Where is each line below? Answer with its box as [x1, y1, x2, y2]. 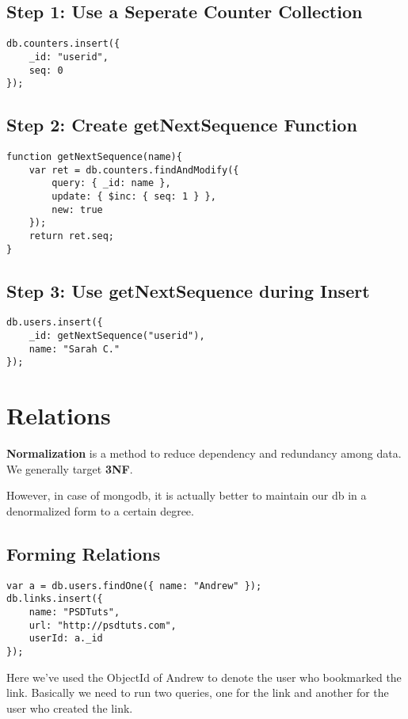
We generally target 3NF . [6, 460, 133, 477]
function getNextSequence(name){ [6, 151, 182, 163]
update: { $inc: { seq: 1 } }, [51, 191, 216, 202]
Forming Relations [6, 542, 161, 565]
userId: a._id [29, 633, 103, 645]
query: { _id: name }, [51, 177, 171, 189]
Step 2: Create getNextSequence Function [6, 112, 357, 137]
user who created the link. [6, 699, 133, 716]
